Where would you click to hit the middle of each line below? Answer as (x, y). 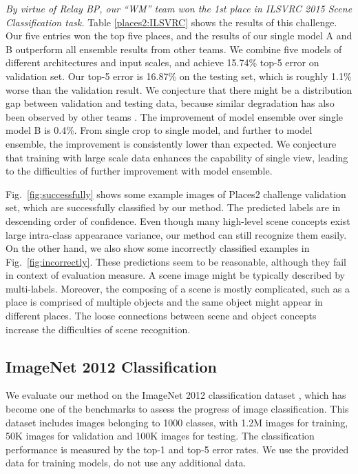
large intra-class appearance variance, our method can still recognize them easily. (176, 234)
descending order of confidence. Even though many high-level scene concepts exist (178, 220)
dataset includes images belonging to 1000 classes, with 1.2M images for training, (177, 422)
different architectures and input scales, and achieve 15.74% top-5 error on (162, 62)
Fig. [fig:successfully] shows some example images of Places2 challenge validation (176, 194)
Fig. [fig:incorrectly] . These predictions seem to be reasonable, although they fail (176, 261)
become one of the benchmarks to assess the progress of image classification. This (177, 409)
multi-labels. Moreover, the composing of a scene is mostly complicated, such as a (178, 288)
